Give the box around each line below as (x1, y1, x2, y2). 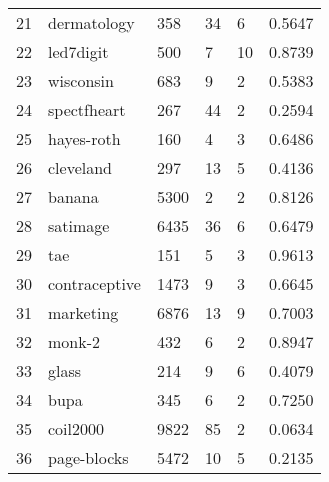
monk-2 (48, 330, 101, 353)
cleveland (48, 156, 113, 179)
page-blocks (48, 446, 129, 469)
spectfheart (48, 98, 126, 121)
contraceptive (48, 272, 141, 295)
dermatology (48, 11, 135, 34)
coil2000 (48, 417, 105, 440)
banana (48, 185, 99, 208)
